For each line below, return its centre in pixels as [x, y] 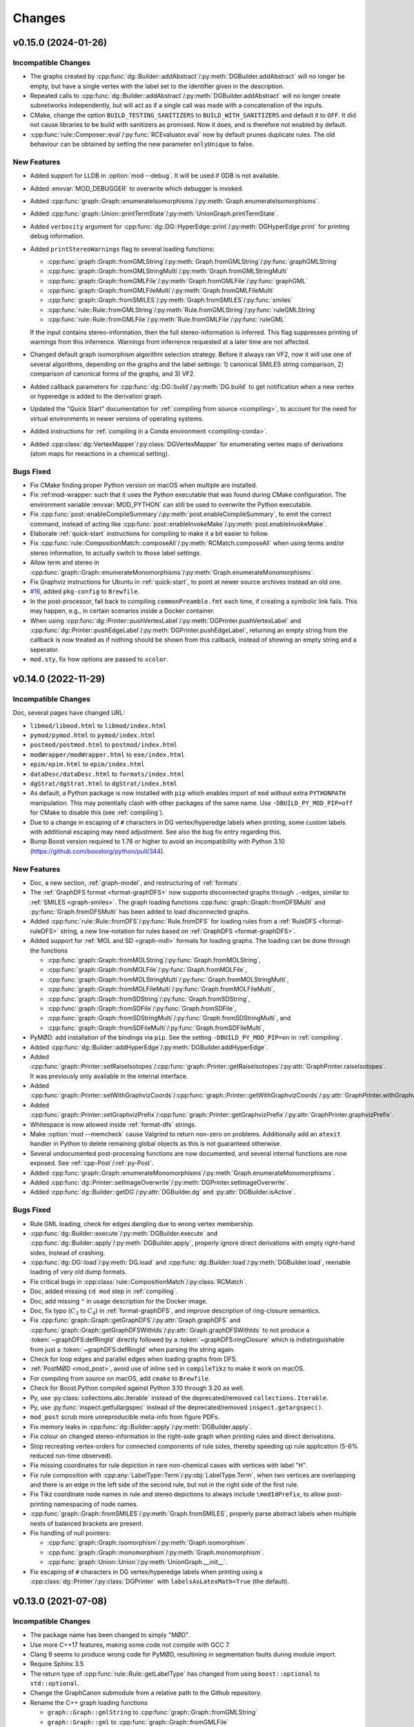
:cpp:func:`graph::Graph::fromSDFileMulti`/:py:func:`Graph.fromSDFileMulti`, [156, 1028]
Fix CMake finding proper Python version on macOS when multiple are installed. [144, 485]
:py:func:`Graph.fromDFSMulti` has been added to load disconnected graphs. [140, 912]
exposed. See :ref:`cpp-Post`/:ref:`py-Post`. [92, 1163]
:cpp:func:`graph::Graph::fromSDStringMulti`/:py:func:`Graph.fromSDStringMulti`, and [169, 1018]
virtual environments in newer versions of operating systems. [117, 419]
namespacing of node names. [96, 1504]
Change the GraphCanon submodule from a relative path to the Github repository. [146, 1693]
